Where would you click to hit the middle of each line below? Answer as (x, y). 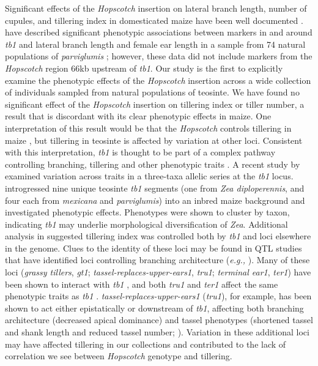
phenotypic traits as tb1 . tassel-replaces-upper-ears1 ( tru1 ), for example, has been (158, 296)
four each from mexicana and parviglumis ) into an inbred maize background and (155, 200)
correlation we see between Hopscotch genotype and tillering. (119, 356)
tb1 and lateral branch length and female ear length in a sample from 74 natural (155, 44)
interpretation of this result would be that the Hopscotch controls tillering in (148, 128)
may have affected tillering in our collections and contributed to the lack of (146, 344)
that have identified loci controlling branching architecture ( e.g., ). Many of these (157, 260)
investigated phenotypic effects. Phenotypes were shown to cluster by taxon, (147, 212)
